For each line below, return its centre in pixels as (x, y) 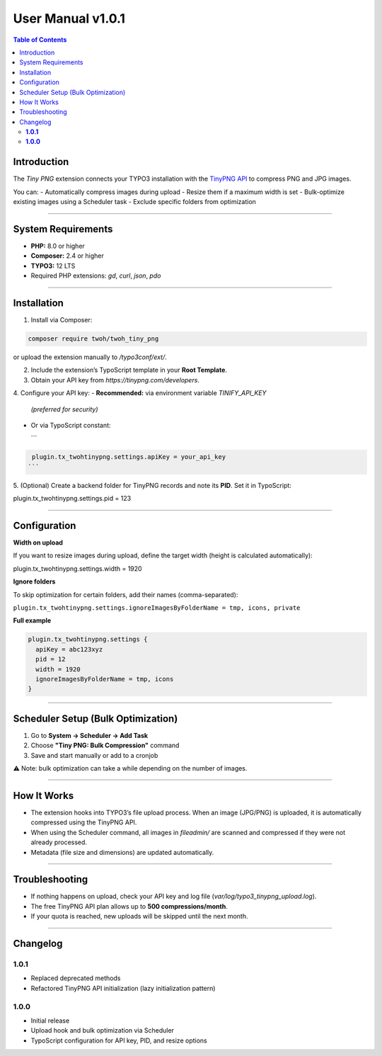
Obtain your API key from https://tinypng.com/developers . (115, 380)
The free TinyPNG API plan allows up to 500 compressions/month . (129, 906)
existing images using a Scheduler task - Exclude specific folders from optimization (134, 202)
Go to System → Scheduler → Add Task (89, 735)
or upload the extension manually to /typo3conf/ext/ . (90, 357)
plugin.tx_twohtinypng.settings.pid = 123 (72, 499)
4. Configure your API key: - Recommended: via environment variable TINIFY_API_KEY (140, 393)
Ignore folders (34, 581)
